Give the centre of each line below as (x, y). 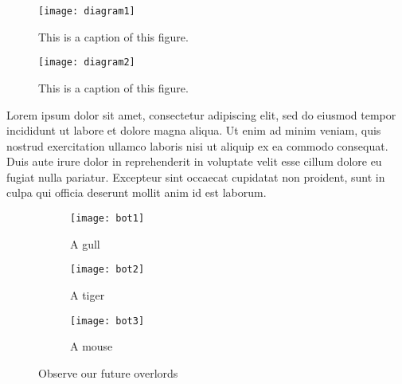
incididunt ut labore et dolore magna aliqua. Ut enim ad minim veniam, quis (194, 130)
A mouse (92, 346)
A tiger (88, 294)
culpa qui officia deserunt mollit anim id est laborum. (137, 192)
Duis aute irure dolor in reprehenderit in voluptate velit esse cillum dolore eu (194, 161)
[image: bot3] (107, 321)
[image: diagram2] (87, 63)
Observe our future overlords (108, 372)
